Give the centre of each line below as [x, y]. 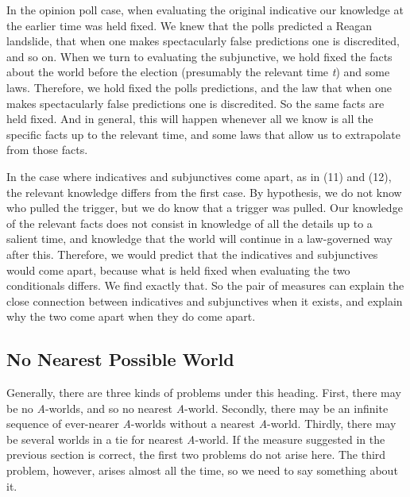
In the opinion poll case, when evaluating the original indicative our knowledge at [205, 10]
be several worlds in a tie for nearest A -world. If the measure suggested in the [196, 439]
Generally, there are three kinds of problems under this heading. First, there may [204, 393]
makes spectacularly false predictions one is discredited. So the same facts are [195, 103]
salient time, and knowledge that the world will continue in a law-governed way [199, 239]
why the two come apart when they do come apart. [131, 316]
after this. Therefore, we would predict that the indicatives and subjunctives [192, 254]
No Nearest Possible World [120, 359]
